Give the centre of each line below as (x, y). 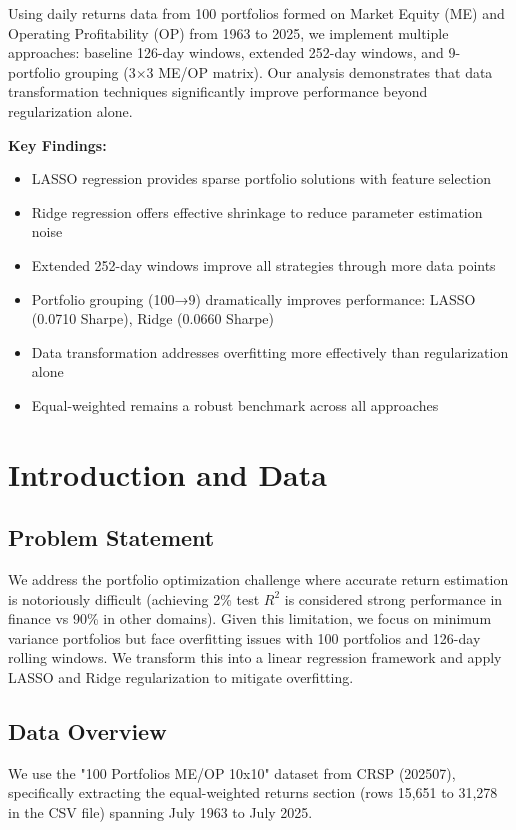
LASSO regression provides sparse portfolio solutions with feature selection (261, 178)
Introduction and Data (167, 473)
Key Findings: (57, 144)
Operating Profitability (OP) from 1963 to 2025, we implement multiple (228, 32)
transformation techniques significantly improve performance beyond (218, 91)
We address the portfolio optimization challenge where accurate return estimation (258, 579)
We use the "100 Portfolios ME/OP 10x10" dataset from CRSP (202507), (232, 772)
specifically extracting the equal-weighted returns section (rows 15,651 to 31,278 (253, 792)
